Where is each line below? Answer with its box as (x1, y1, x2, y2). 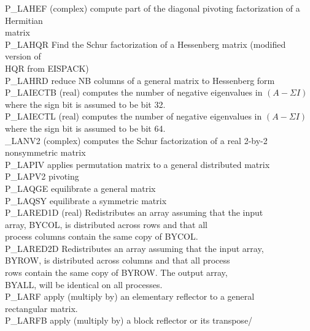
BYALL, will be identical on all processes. (5, 278, 163, 291)
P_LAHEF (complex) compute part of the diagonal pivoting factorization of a (5, 2, 300, 14)
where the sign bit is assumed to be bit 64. (5, 121, 166, 134)
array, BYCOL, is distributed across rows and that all (5, 218, 207, 230)
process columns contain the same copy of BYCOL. (5, 230, 198, 243)
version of (5, 50, 41, 63)
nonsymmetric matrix (5, 146, 86, 159)
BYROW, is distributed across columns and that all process (5, 254, 230, 267)
